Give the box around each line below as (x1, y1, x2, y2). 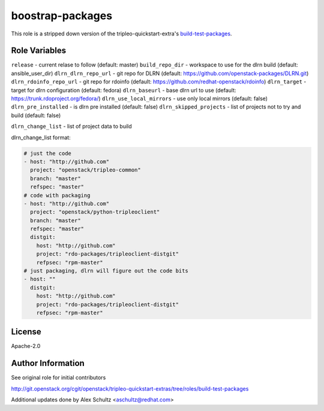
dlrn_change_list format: (11, 134, 71, 141)
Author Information (11, 358, 85, 368)
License (11, 327, 41, 337)
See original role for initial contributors (11, 374, 106, 381)
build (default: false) (11, 112, 61, 119)
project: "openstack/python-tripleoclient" (30, 209, 160, 215)
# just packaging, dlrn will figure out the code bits (23, 268, 188, 274)
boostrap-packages (11, 9, 113, 22)
